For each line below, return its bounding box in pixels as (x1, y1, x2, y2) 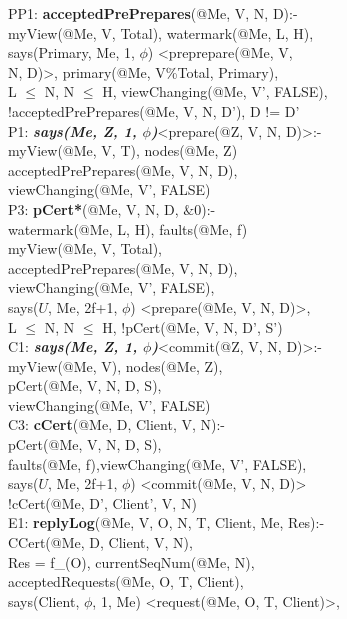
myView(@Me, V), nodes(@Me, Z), (8, 355, 223, 376)
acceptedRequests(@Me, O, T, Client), (8, 571, 244, 592)
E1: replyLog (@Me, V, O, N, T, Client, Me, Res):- (8, 512, 325, 533)
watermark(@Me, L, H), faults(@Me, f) (8, 218, 248, 239)
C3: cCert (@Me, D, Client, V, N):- (8, 414, 225, 435)
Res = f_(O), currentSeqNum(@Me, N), (8, 551, 255, 572)
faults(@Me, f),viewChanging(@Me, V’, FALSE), (8, 453, 307, 474)
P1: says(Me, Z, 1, (8, 120, 137, 141)
